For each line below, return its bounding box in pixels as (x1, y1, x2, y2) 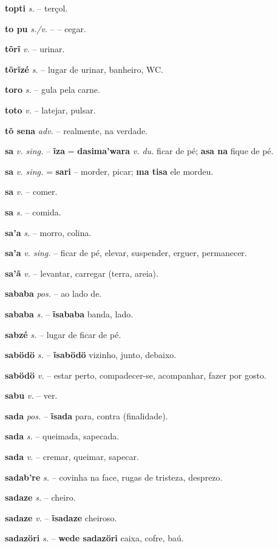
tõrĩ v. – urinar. (5, 42, 65, 55)
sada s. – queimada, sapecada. (5, 430, 120, 442)
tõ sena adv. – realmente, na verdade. (5, 124, 148, 137)
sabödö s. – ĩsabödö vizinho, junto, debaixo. (5, 348, 177, 361)
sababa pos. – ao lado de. (5, 287, 102, 300)
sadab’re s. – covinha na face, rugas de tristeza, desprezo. (5, 470, 223, 483)
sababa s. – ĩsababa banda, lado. (5, 307, 134, 320)
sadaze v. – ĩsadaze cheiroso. (5, 511, 117, 524)
